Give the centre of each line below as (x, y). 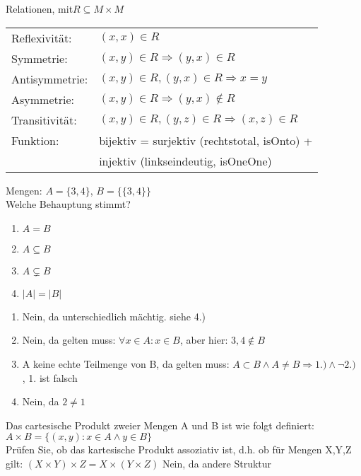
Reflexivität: (42, 37)
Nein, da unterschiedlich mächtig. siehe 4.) (114, 316)
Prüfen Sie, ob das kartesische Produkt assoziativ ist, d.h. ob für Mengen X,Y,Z (179, 449)
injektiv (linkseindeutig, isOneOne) (185, 161)
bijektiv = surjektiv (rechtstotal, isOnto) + (206, 140)
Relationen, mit (40, 8)
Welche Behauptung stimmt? (68, 204)
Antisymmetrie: (50, 79)
